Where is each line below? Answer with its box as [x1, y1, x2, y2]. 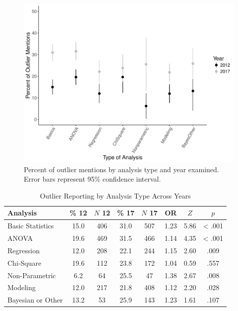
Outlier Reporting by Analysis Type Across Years [40, 190, 191, 201]
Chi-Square [7, 257, 42, 268]
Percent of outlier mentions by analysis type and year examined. [24, 164, 219, 174]
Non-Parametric [7, 270, 56, 280]
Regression [7, 245, 40, 255]
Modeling [7, 282, 36, 293]
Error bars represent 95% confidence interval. [24, 174, 161, 184]
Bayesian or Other [7, 295, 63, 305]
